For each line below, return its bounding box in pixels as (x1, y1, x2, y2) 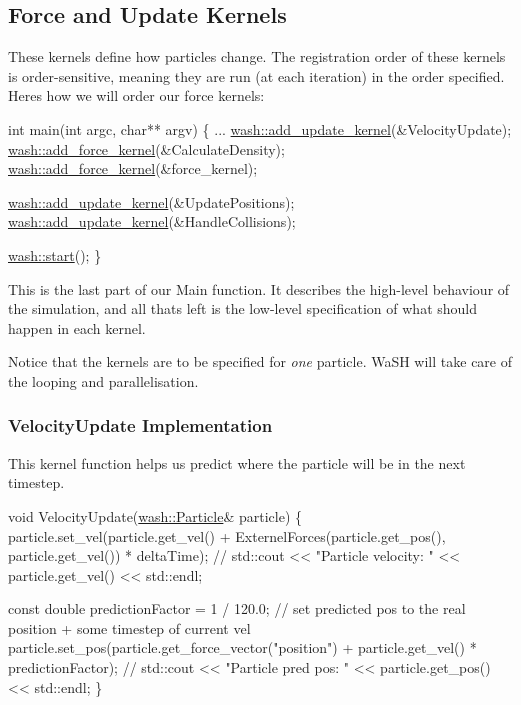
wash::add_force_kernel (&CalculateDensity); (8, 138, 285, 159)
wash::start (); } (8, 244, 102, 265)
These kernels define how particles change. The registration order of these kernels (8, 46, 506, 67)
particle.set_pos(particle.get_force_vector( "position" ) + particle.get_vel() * (8, 637, 477, 658)
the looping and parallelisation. (8, 370, 199, 391)
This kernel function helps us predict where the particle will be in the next (8, 452, 466, 473)
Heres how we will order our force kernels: (8, 85, 265, 106)
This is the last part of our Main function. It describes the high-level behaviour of (8, 278, 510, 299)
